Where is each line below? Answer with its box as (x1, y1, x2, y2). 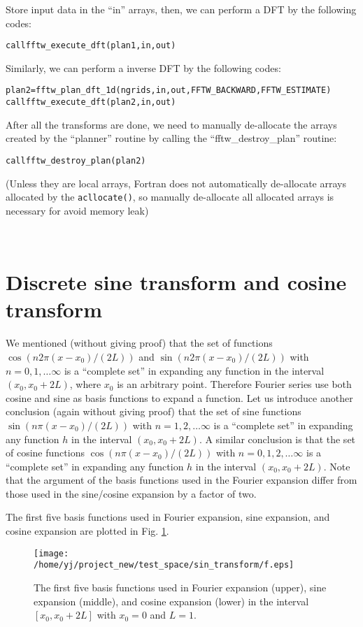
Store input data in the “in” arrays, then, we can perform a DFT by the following (6, 2, 357, 16)
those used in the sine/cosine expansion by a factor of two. (6, 486, 257, 500)
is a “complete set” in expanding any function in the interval (64, 363, 325, 377)
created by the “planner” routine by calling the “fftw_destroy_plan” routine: (6, 131, 337, 145)
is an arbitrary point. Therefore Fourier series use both (117, 377, 352, 391)
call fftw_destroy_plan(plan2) (6, 155, 146, 166)
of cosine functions (6, 445, 85, 460)
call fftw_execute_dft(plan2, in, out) (6, 97, 176, 108)
